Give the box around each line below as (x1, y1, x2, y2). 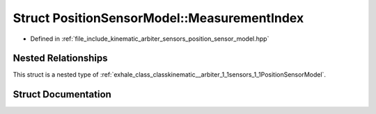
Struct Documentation (13, 88, 111, 100)
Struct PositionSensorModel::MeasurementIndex (13, 10, 304, 26)
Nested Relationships (13, 53, 108, 64)
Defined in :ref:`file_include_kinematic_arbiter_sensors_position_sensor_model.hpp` (30, 35, 269, 43)
